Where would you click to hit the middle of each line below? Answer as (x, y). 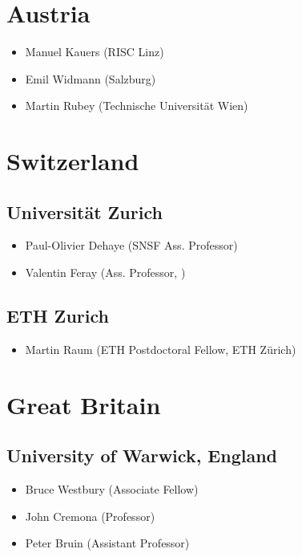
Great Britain (84, 404)
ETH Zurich (58, 316)
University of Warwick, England (142, 455)
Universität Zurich (85, 211)
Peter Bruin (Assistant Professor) (107, 543)
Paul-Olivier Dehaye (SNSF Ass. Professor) (131, 245)
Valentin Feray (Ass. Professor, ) (105, 272)
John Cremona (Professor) (90, 516)
